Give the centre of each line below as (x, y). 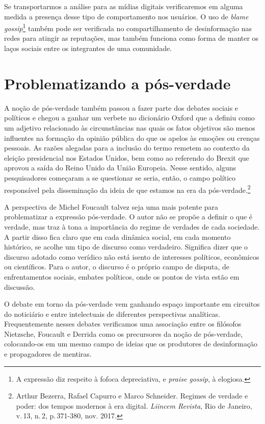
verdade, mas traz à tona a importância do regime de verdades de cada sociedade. (132, 226)
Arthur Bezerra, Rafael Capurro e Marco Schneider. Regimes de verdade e (132, 396)
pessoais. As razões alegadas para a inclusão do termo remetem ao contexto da (127, 148)
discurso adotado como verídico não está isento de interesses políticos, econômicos (132, 256)
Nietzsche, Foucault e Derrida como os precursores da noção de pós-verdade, (124, 333)
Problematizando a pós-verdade (117, 83)
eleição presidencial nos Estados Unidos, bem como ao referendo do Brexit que (127, 157)
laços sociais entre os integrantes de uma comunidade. (88, 48)
